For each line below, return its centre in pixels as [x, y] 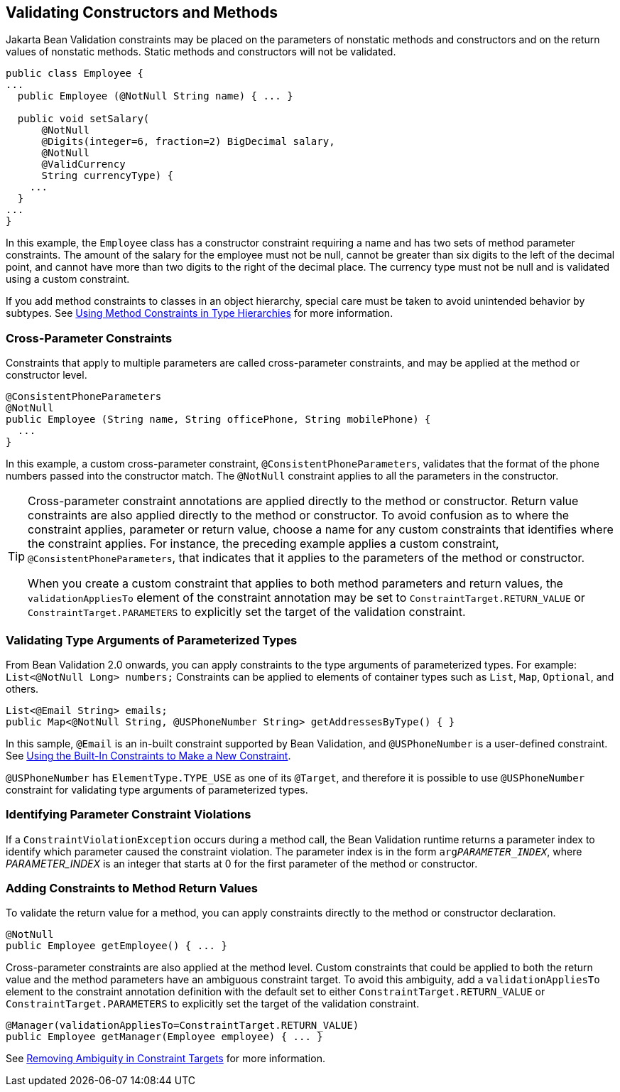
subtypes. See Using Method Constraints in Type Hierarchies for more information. [200, 313]
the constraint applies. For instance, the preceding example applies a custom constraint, [263, 544]
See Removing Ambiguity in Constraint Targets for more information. [165, 1059]
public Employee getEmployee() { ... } [116, 946]
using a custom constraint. [68, 279]
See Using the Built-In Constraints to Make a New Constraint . [148, 755]
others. [22, 688]
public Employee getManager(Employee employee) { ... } [164, 1037]
